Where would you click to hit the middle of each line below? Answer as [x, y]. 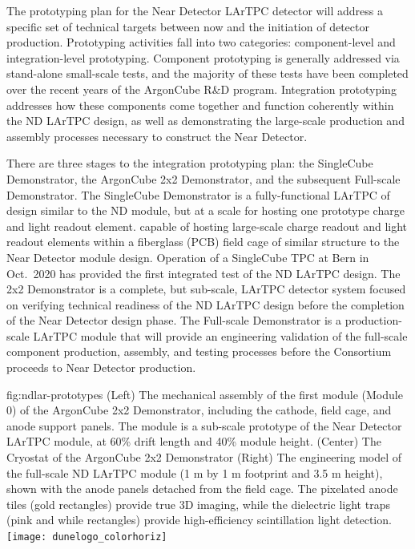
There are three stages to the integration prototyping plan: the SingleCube [190, 163]
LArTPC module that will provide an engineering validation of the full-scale [220, 335]
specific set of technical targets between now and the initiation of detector [188, 26]
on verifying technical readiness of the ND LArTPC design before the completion [205, 304]
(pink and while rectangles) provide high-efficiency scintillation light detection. [199, 520]
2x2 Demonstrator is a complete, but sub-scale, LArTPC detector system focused [206, 289]
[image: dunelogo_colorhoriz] [87, 537]
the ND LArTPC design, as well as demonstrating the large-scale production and [205, 121]
